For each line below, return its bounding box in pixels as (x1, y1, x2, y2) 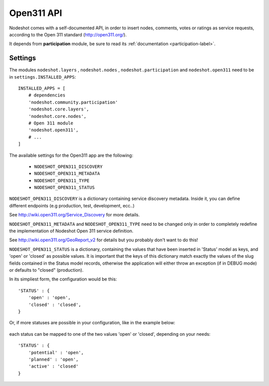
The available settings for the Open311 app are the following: (9, 152, 134, 158)
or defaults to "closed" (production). (9, 267, 84, 273)
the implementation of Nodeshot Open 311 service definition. (9, 228, 134, 234)
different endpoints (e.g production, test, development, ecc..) (9, 202, 134, 208)
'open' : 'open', (28, 295, 71, 300)
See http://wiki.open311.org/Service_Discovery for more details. (9, 212, 140, 218)
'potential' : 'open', (28, 350, 84, 355)
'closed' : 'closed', (28, 301, 82, 307)
